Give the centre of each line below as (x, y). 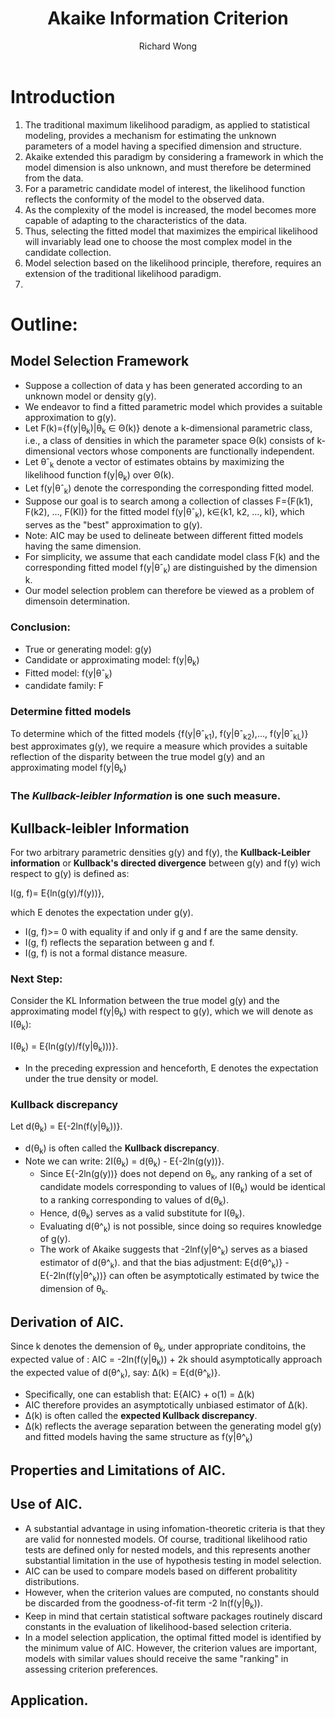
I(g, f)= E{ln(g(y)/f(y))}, (57, 893)
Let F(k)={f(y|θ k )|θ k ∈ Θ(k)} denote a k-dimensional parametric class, (168, 429)
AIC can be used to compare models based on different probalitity (161, 1571)
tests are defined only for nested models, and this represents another (167, 1549)
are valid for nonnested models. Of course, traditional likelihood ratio (166, 1539)
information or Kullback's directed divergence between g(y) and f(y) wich (165, 863)
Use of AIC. (46, 1504)
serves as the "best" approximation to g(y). (113, 524)
